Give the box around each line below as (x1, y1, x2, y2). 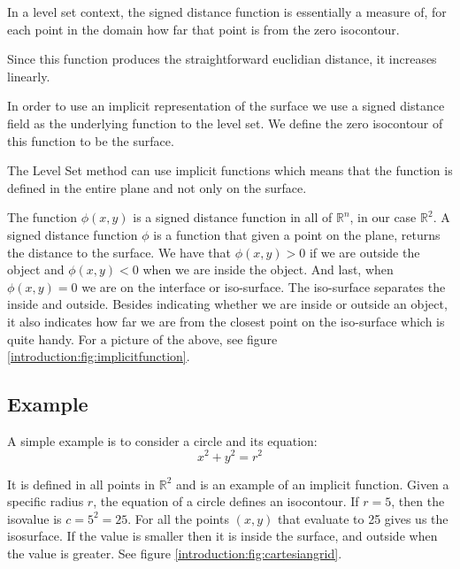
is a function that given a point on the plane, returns (153, 225, 441, 243)
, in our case (349, 208, 417, 227)
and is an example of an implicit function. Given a (175, 474, 449, 493)
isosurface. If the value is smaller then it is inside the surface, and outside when (7, 527, 438, 545)
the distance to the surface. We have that (7, 242, 231, 261)
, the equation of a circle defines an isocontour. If (93, 492, 359, 511)
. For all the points (127, 509, 229, 527)
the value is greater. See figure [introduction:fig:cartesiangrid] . (7, 543, 342, 562)
